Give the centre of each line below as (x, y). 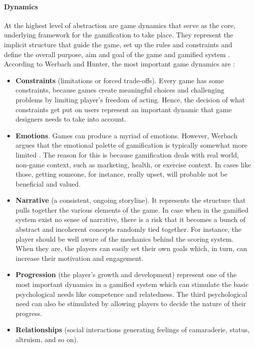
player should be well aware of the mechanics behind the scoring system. (125, 238)
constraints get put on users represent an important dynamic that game (124, 109)
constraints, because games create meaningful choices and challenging (120, 90)
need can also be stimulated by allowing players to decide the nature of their (131, 303)
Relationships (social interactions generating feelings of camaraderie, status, (132, 330)
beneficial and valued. (48, 183)
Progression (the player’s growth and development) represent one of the (126, 274)
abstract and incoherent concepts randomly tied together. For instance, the (128, 229)
